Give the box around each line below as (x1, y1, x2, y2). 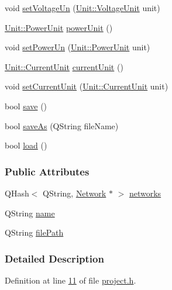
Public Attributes (5, 164, 90, 178)
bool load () (5, 139, 47, 151)
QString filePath (5, 226, 64, 239)
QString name (5, 206, 55, 219)
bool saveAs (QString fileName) (5, 119, 119, 132)
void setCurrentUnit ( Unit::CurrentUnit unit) (5, 80, 168, 92)
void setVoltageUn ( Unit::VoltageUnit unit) (5, 2, 160, 13)
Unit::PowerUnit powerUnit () (5, 21, 113, 33)
